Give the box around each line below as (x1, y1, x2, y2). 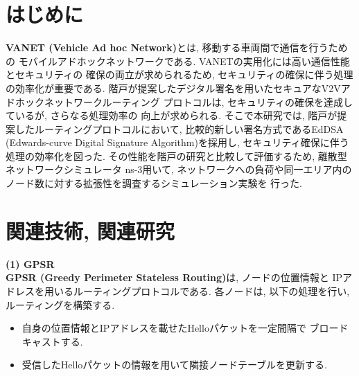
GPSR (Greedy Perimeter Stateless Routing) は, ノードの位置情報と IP (6, 270, 343, 285)
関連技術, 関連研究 (6, 216, 175, 244)
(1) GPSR (6, 256, 55, 271)
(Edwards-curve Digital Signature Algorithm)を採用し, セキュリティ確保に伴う (6, 135, 349, 150)
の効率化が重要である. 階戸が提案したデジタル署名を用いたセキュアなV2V (6, 80, 341, 95)
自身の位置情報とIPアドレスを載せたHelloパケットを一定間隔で (21, 321, 306, 335)
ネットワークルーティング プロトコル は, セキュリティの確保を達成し (44, 94, 353, 109)
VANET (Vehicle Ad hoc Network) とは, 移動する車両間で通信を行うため (6, 40, 348, 55)
